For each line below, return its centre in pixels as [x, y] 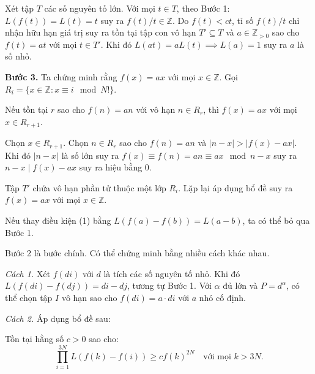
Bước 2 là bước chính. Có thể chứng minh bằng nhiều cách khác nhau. [137, 253]
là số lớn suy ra [90, 155]
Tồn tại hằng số [35, 339]
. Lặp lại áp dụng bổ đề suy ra [235, 187]
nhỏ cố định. [222, 297]
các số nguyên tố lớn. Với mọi [100, 8]
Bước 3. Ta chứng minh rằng [61, 76]
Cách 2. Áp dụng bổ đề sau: [58, 318]
